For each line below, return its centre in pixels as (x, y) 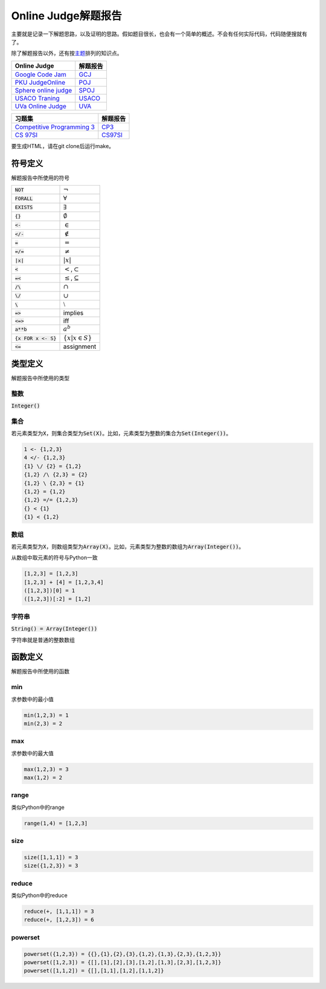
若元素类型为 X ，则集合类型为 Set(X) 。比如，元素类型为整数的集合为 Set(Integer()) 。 (121, 433)
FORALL (24, 199)
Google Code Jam (40, 74)
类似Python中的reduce (39, 895)
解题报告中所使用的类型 (40, 378)
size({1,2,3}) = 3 (51, 866)
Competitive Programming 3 (55, 127)
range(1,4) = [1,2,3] (56, 823)
